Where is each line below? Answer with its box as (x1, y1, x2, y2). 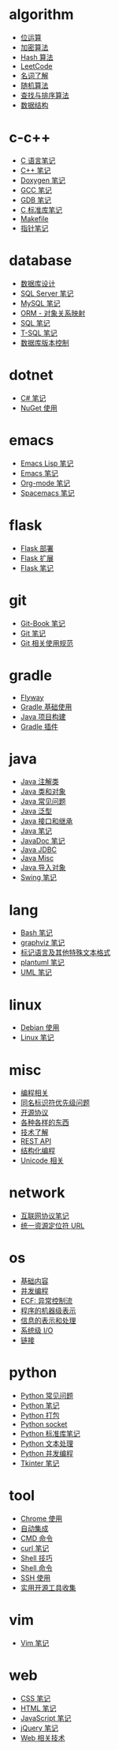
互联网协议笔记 (20, 1211, 69, 1220)
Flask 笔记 (20, 563, 54, 572)
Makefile (20, 213, 49, 223)
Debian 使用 (20, 1023, 60, 1032)
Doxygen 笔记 (20, 175, 66, 185)
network (9, 1184, 65, 1202)
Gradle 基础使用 (20, 702, 73, 711)
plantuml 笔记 (20, 958, 65, 967)
